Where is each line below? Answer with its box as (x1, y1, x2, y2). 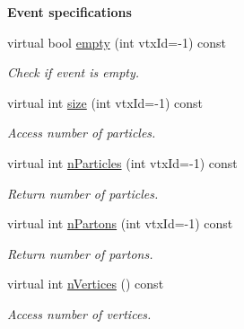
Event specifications (7, 3, 132, 21)
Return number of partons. (7, 244, 153, 262)
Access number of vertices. (7, 304, 152, 323)
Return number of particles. (7, 183, 159, 202)
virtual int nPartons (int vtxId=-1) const (7, 214, 233, 233)
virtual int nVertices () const (7, 274, 164, 293)
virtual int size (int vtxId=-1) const (7, 93, 203, 111)
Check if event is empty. (7, 63, 140, 82)
